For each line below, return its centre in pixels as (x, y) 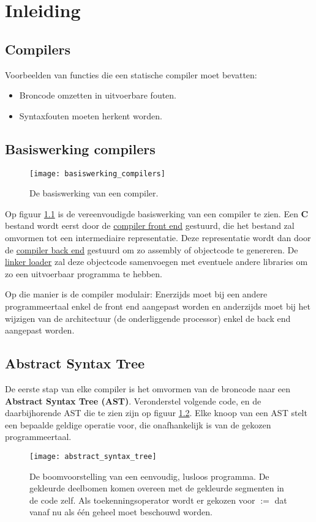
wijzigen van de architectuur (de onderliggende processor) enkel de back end (148, 318)
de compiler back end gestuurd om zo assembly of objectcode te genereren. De (152, 249)
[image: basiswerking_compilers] (97, 173)
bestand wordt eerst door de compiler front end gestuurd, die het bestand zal (150, 226)
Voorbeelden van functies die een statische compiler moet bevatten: (131, 74)
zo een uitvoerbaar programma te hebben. (84, 273)
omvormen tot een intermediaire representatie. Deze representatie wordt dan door (158, 237)
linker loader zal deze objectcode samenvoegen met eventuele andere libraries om (156, 262)
